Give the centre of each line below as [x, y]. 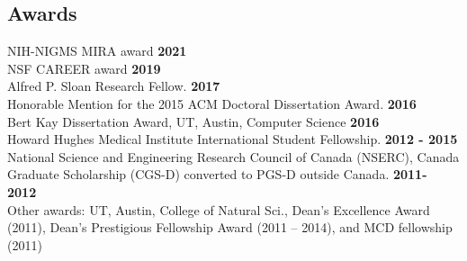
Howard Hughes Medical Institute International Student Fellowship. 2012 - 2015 [233, 139]
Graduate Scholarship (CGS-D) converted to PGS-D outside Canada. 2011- [217, 174]
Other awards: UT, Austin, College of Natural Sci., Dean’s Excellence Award [219, 209]
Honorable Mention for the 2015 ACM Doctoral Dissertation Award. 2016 [212, 103]
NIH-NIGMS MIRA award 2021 [97, 51]
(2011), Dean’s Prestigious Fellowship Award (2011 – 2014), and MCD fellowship [230, 227]
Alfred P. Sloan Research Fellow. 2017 [114, 86]
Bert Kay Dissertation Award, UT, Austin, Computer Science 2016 [193, 121]
